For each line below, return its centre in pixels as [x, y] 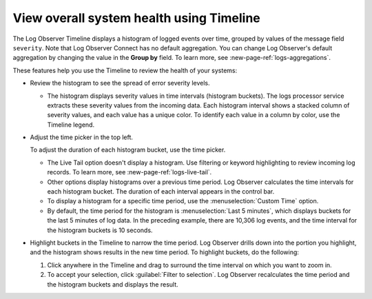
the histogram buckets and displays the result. [113, 284]
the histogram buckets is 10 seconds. [100, 230]
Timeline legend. [71, 125]
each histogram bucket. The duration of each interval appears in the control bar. [161, 192]
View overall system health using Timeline [137, 18]
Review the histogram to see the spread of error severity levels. [120, 83]
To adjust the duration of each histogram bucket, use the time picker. [128, 150]
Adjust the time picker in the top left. [82, 137]
